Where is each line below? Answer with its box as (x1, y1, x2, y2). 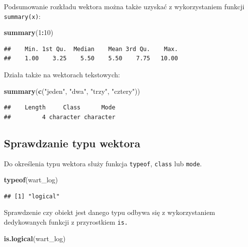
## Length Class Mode (4, 104, 116, 111)
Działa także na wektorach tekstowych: (4, 70, 120, 80)
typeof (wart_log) (4, 175, 58, 185)
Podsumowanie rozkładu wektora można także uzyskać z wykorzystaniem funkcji (4, 1, 245, 11)
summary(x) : (4, 11, 41, 21)
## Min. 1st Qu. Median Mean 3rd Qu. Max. (4, 45, 178, 53)
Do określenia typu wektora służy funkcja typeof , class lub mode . (4, 158, 202, 168)
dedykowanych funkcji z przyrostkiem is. (4, 217, 128, 227)
